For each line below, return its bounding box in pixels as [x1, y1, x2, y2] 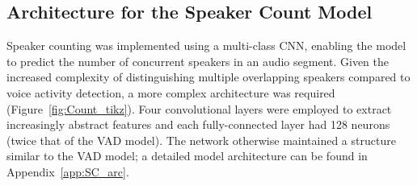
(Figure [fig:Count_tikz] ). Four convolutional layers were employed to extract [6, 100, 392, 117]
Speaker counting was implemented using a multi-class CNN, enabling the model [6, 37, 406, 54]
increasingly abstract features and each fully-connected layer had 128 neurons [6, 116, 390, 133]
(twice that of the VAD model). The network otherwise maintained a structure [6, 131, 396, 148]
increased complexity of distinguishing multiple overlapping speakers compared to [6, 68, 411, 85]
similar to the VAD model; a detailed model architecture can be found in [6, 147, 368, 164]
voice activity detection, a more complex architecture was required [6, 84, 335, 101]
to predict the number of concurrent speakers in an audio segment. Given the [6, 52, 390, 69]
